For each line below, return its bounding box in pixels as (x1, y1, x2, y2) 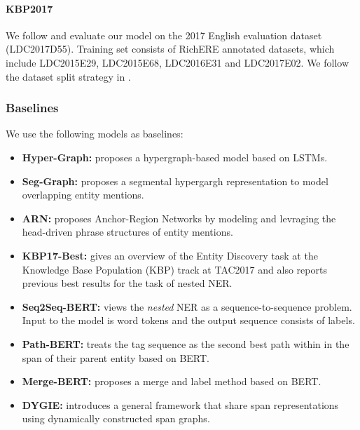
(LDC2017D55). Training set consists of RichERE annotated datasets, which (6, 41, 335, 56)
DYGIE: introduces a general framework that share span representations (22, 397, 339, 412)
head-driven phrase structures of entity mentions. (22, 224, 233, 239)
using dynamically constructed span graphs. (22, 411, 210, 426)
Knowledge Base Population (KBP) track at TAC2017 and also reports (22, 262, 327, 276)
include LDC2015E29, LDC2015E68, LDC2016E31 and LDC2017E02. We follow (6, 55, 349, 69)
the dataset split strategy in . (6, 69, 131, 83)
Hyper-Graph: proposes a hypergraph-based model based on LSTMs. (22, 149, 328, 164)
